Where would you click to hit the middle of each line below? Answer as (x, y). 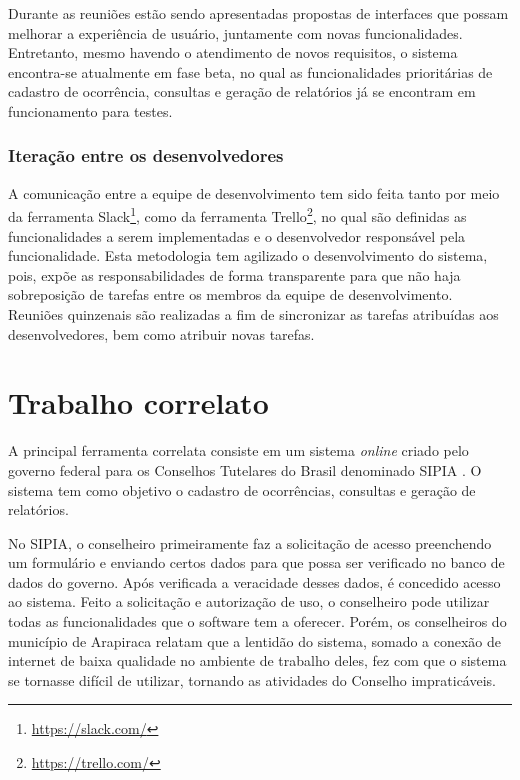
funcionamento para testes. (90, 110)
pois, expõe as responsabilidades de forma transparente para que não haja (234, 274)
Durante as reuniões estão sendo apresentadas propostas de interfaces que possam (258, 13)
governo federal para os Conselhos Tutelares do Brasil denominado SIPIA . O (245, 469)
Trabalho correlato (138, 402)
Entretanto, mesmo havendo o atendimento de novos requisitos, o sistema (233, 52)
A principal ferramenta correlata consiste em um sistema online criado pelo (238, 450)
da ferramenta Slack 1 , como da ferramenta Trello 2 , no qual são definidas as (237, 215)
